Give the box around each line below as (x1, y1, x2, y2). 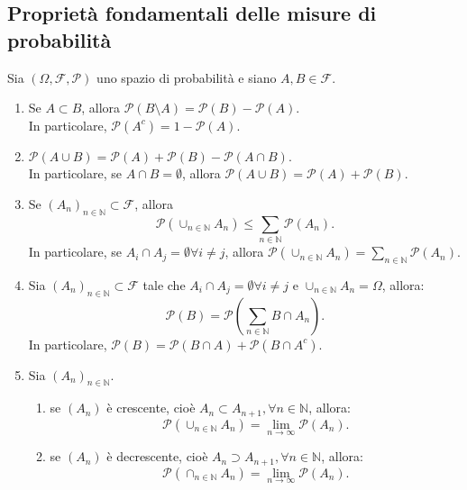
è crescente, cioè (106, 398, 196, 417)
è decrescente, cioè (106, 447, 208, 466)
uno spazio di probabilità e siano (96, 68, 277, 86)
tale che (142, 275, 186, 294)
